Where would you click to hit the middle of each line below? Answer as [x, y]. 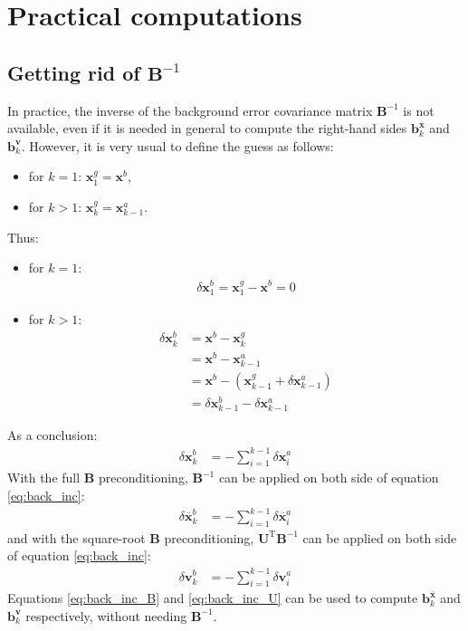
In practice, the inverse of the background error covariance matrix [190, 110]
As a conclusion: [53, 435]
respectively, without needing [106, 615]
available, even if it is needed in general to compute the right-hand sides [207, 128]
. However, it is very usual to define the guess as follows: [177, 145]
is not [419, 110]
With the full [44, 478]
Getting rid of [74, 72]
